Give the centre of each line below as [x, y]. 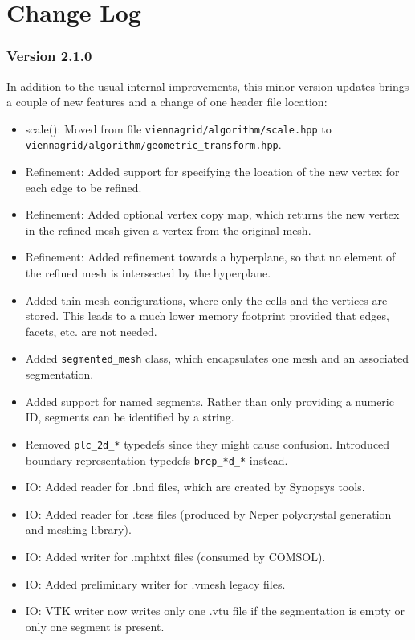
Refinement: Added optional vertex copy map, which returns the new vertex [212, 214]
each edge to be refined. [83, 187]
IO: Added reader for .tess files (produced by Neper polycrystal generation [208, 513]
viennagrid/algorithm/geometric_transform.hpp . [153, 144]
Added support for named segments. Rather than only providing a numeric [210, 401]
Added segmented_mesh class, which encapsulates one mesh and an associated [217, 358]
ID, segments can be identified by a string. [130, 417]
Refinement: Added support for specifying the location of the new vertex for [212, 172]
